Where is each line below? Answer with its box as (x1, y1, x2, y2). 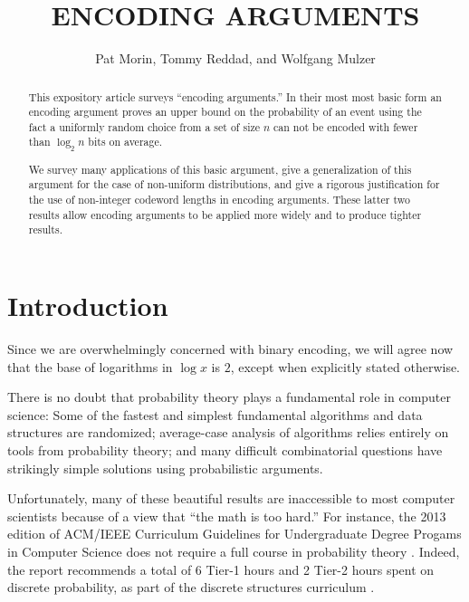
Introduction (7, 287, 168, 324)
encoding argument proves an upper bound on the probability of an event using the (28, 104, 422, 119)
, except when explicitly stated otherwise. (230, 357, 460, 376)
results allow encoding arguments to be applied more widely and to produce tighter (28, 206, 422, 222)
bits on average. (88, 134, 163, 149)
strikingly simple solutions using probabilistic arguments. (7, 458, 323, 477)
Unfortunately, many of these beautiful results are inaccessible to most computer (7, 489, 455, 508)
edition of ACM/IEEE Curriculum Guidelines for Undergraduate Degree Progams (7, 524, 462, 543)
